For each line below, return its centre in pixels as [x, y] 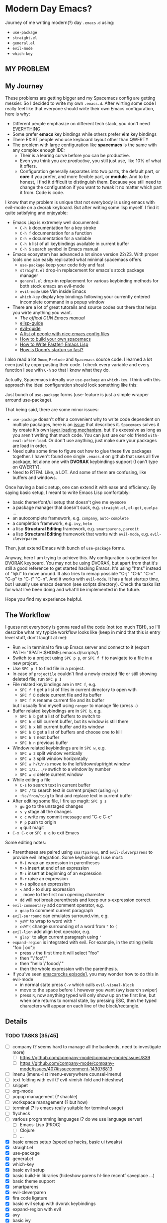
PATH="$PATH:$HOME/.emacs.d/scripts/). [56, 652]
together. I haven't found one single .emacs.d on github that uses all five [86, 457]
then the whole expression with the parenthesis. [69, 969]
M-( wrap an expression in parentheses [60, 862]
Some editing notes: [26, 842]
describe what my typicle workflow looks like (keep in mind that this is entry [83, 632]
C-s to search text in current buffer [55, 785]
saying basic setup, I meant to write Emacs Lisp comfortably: [68, 492]
